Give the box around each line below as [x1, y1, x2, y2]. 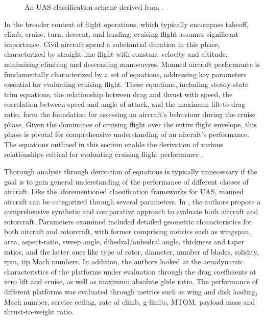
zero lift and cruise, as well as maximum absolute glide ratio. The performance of [4, 276, 258, 287]
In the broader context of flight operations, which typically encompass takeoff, [4, 18, 249, 29]
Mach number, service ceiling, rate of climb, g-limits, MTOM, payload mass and [4, 296, 255, 307]
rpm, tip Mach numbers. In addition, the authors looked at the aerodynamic [4, 256, 244, 267]
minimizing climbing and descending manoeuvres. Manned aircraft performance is [4, 58, 260, 69]
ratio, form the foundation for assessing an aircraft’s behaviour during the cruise [4, 108, 255, 119]
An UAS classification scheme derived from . [25, 2, 164, 12]
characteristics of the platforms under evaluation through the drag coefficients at [4, 266, 256, 277]
